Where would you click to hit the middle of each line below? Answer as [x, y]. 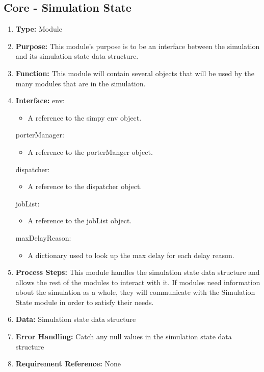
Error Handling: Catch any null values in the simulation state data [124, 336]
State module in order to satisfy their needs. [85, 302]
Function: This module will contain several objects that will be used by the [135, 73]
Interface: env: [40, 100]
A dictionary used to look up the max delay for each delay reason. [131, 255]
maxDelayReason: [43, 237]
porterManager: [40, 135]
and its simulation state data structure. [77, 56]
